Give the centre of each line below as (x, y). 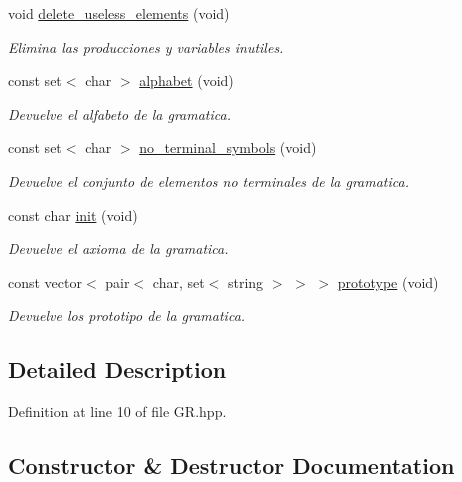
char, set (178, 281)
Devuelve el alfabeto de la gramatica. (119, 113)
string (245, 281)
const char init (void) (73, 214)
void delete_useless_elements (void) (119, 13)
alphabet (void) (186, 80)
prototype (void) (388, 281)
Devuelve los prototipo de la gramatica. (127, 315)
